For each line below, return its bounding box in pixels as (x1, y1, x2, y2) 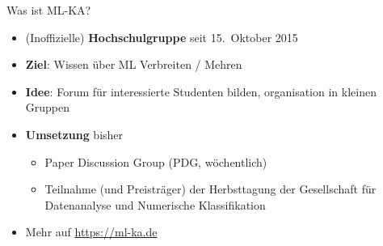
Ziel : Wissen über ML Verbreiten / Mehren (25, 56, 242, 73)
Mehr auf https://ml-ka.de (25, 223, 158, 240)
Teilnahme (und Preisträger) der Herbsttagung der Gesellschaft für (44, 180, 377, 197)
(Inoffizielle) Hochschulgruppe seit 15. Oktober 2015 (25, 28, 298, 45)
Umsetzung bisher (25, 125, 124, 142)
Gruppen (25, 99, 70, 116)
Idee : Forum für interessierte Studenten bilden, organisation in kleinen (25, 83, 377, 100)
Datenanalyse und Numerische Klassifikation (44, 196, 266, 213)
